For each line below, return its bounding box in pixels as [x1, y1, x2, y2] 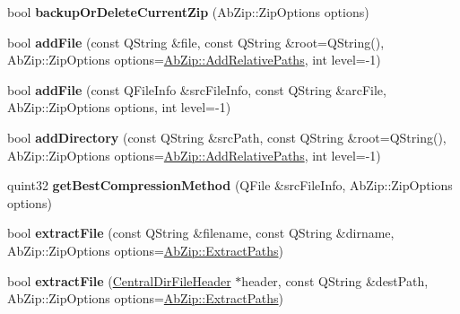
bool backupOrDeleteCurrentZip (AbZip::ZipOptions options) [7, 3, 369, 21]
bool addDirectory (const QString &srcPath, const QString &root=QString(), [7, 127, 447, 146]
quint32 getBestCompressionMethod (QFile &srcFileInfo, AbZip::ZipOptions [7, 176, 453, 195]
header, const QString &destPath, [241, 271, 429, 290]
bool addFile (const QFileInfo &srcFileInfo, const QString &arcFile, [7, 80, 386, 99]
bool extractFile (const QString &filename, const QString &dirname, [7, 223, 395, 242]
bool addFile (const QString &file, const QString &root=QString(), [7, 32, 385, 51]
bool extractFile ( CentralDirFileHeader [7, 271, 231, 290]
